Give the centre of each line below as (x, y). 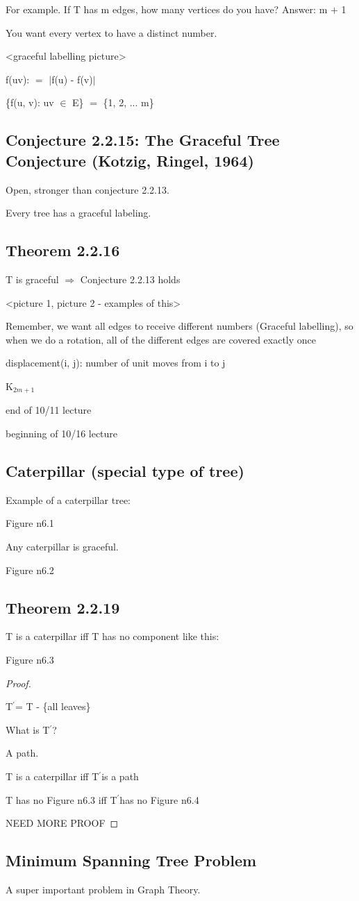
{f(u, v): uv (30, 102)
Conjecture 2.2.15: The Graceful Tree (143, 140)
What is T (28, 729)
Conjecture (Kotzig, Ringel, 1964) (130, 160)
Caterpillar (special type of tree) (125, 470)
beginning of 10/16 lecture (62, 433)
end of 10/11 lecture (49, 410)
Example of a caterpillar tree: (68, 499)
